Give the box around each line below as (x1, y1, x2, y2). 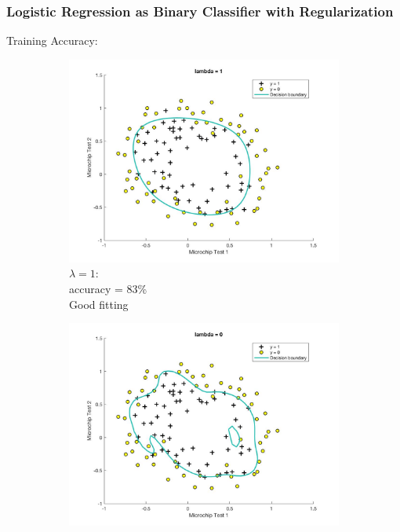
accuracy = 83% (69, 281, 147, 296)
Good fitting (69, 295, 129, 312)
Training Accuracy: (6, 32, 98, 49)
